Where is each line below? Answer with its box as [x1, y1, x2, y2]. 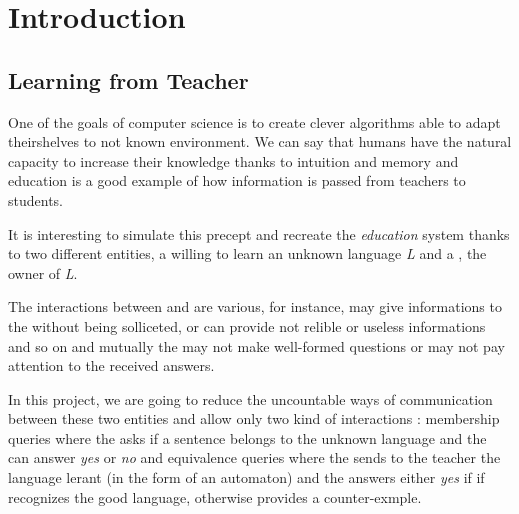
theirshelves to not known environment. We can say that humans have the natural [8, 131, 512, 152]
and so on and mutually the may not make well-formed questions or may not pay [8, 335, 505, 356]
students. [8, 189, 63, 210]
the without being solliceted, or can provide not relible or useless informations [8, 315, 486, 336]
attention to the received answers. [8, 355, 215, 376]
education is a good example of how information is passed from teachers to [8, 170, 466, 191]
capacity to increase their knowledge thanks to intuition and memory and [8, 150, 459, 171]
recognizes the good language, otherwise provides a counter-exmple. [8, 486, 422, 507]
